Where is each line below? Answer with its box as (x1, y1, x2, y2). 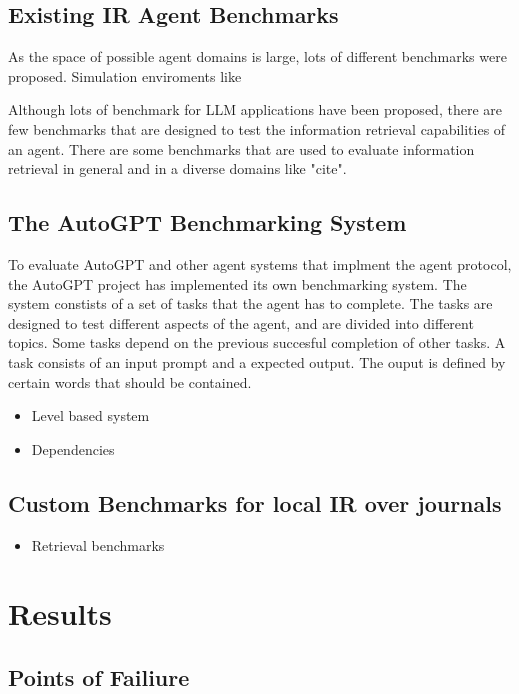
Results (8, 593, 112, 634)
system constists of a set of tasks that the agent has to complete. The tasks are (8, 293, 493, 314)
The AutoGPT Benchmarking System (8, 207, 407, 238)
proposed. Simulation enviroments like (8, 65, 242, 86)
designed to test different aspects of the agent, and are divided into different (8, 312, 474, 333)
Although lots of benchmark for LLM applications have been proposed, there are (8, 99, 502, 120)
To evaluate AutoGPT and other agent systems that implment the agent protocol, (8, 253, 512, 274)
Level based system (31, 405, 150, 426)
